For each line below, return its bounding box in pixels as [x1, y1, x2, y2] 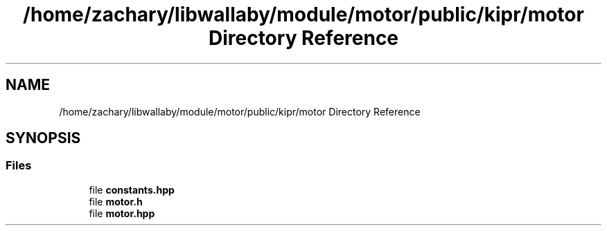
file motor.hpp [89, 207, 155, 219]
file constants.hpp [89, 183, 175, 196]
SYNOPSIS [6, 129, 81, 147]
